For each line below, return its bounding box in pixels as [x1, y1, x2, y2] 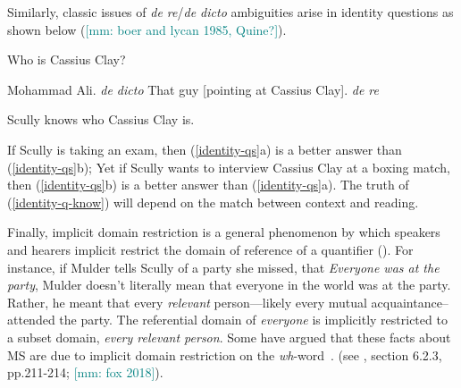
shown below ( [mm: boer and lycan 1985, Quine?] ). [7, 20, 287, 38]
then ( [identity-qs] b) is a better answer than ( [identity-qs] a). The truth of [7, 175, 409, 194]
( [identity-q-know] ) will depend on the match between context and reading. [7, 192, 419, 211]
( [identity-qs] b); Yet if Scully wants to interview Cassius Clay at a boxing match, [7, 157, 450, 176]
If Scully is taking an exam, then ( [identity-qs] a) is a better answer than [7, 139, 402, 158]
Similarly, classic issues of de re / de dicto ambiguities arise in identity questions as [7, 3, 454, 21]
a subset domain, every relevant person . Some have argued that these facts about [7, 327, 451, 346]
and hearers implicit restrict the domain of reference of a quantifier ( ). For [7, 240, 414, 258]
